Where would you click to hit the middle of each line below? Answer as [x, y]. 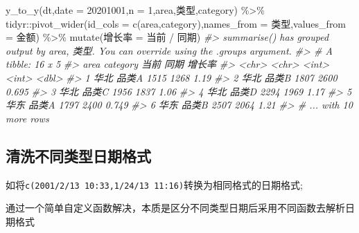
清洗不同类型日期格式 [78, 155]
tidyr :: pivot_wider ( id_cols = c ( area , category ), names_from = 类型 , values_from [176, 23]
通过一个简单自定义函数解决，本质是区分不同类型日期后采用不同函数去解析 [175, 208]
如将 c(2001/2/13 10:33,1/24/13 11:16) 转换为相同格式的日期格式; [154, 184]
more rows [27, 118]
